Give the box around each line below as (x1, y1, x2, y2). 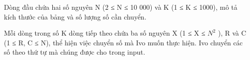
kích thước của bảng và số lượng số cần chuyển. (4, 11, 147, 21)
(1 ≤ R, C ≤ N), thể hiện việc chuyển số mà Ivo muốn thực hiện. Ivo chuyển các (4, 37, 243, 47)
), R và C (218, 28, 247, 38)
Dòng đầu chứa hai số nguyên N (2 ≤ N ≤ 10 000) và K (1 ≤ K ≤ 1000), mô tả (4, 2, 238, 12)
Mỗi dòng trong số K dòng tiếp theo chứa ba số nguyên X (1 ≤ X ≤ (4, 28, 205, 38)
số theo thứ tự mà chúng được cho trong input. (4, 47, 145, 57)
